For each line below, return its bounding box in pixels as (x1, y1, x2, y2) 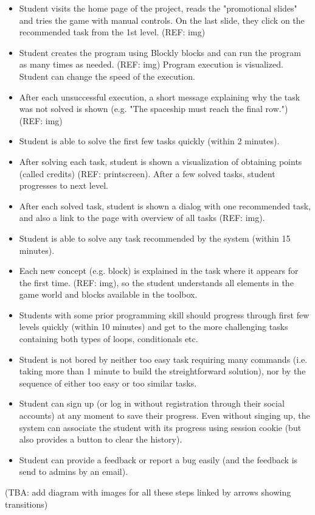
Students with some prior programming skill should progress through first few (19, 308, 310, 321)
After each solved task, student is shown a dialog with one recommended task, (19, 199, 311, 212)
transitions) (5, 497, 48, 510)
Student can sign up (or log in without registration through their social (19, 397, 285, 410)
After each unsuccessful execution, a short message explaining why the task (19, 90, 300, 103)
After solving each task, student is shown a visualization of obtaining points (19, 155, 302, 167)
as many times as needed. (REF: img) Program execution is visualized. (19, 58, 283, 71)
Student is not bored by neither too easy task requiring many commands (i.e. (19, 352, 308, 365)
